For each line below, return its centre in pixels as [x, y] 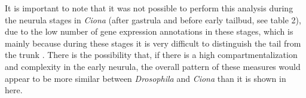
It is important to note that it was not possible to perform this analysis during [149, 8]
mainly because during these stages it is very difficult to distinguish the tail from [153, 43]
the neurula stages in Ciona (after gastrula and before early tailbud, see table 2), [153, 19]
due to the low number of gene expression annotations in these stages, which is [149, 31]
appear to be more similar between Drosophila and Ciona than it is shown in [146, 78]
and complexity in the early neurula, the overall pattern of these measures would [153, 66]
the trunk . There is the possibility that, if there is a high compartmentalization [151, 55]
